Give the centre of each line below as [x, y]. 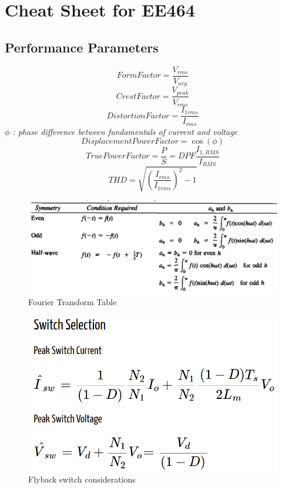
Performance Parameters [82, 47]
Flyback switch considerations [82, 479]
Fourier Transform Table [73, 302]
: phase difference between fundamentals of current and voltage [125, 131]
